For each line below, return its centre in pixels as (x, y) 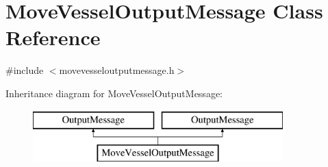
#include (25, 70)
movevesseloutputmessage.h (117, 70)
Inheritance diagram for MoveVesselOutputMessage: (114, 93)
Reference (53, 37)
